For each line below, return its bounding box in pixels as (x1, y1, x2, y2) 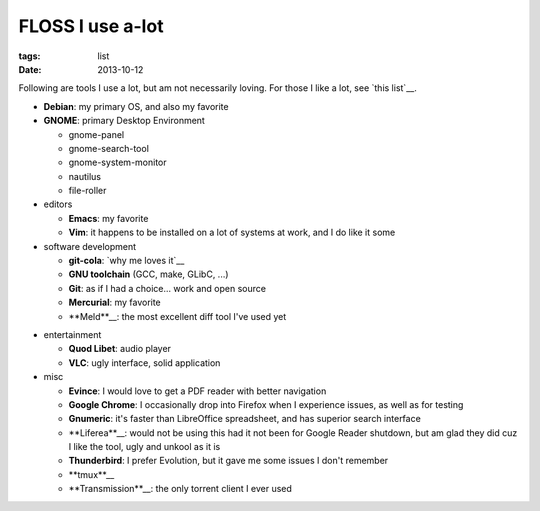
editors (43, 198, 73, 210)
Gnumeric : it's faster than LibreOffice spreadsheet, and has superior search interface (68, 413, 422, 425)
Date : (18, 63, 42, 75)
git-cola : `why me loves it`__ (68, 255, 185, 267)
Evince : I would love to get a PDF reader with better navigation (68, 385, 327, 397)
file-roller (68, 185, 107, 197)
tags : (18, 50, 41, 62)
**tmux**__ (68, 468, 115, 480)
